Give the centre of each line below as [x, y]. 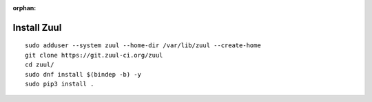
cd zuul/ [40, 65]
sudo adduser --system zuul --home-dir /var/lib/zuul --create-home [143, 46]
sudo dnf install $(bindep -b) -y [83, 74]
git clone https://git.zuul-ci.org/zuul [94, 55]
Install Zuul [37, 27]
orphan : [24, 8]
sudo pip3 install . [60, 84]
